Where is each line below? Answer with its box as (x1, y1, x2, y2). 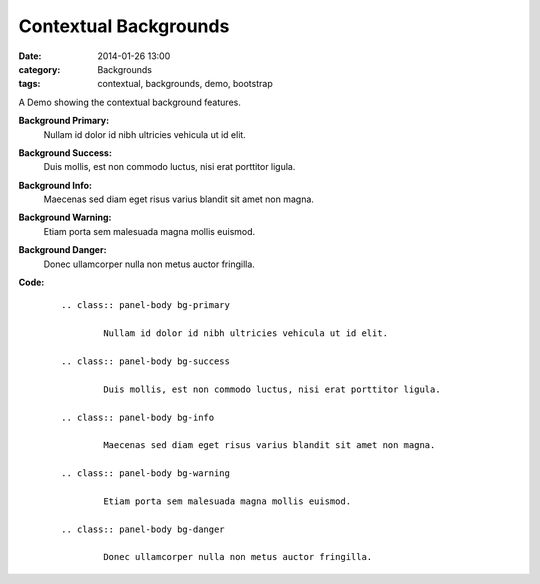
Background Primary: (18, 115, 110, 127)
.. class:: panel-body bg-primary (61, 300, 230, 311)
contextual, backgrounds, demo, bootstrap (97, 78, 274, 90)
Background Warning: (18, 211, 112, 224)
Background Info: (18, 179, 92, 191)
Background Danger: (18, 244, 107, 256)
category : (18, 63, 61, 75)
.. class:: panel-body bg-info (61, 411, 215, 423)
